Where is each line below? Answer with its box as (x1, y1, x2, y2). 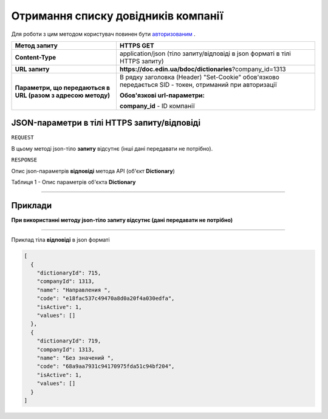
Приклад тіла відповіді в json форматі (11, 236, 110, 244)
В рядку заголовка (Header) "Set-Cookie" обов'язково (119, 73, 279, 81)
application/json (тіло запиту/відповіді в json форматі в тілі (119, 49, 291, 58)
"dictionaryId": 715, (36, 270, 101, 276)
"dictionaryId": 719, (36, 338, 101, 344)
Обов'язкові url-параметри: (119, 91, 205, 100)
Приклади (11, 200, 52, 211)
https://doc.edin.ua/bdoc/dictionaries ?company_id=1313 (119, 64, 286, 73)
